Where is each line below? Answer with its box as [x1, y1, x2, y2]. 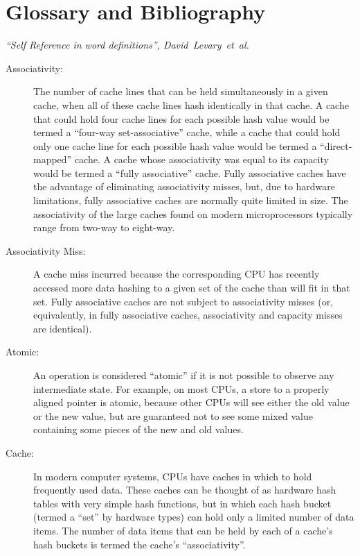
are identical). [33, 321, 92, 335]
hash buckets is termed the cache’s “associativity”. [33, 537, 246, 551]
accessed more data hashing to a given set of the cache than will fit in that [33, 280, 350, 295]
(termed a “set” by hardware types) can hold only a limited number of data [33, 509, 354, 524]
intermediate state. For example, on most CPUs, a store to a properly [33, 381, 330, 396]
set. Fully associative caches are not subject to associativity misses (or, [33, 294, 334, 308]
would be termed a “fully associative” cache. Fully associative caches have [33, 165, 346, 180]
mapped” [33, 152, 72, 167]
